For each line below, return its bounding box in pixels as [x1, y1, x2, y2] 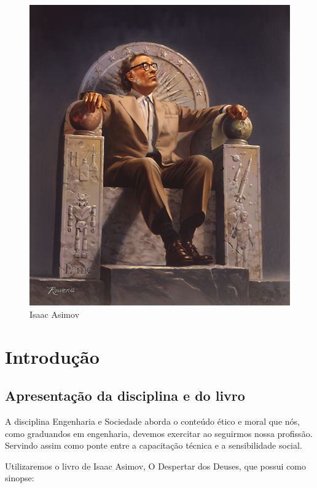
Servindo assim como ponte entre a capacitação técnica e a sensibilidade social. [5, 439, 302, 452]
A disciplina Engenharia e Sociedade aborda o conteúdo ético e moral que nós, [5, 414, 300, 427]
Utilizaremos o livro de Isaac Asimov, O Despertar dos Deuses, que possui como [5, 459, 306, 472]
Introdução [5, 344, 100, 369]
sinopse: [5, 471, 34, 484]
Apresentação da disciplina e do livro [5, 386, 245, 405]
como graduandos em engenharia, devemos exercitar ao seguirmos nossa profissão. [5, 427, 313, 439]
